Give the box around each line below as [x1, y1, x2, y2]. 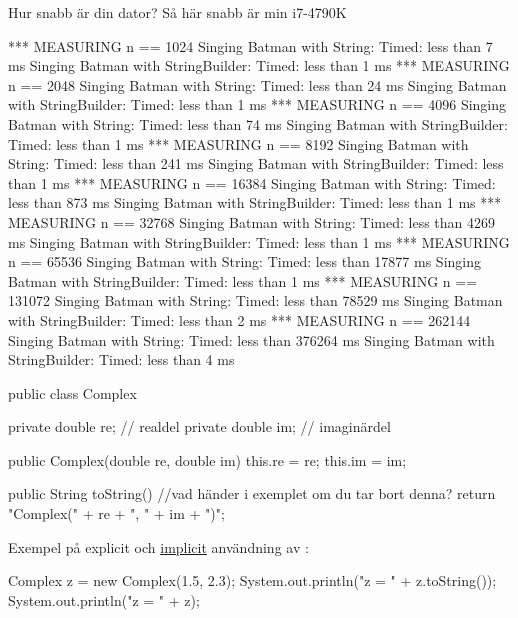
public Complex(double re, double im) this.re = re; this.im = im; [8, 449, 407, 470]
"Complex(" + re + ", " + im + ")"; [8, 503, 225, 524]
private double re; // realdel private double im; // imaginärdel [8, 416, 391, 437]
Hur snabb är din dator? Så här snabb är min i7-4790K [8, 2, 347, 22]
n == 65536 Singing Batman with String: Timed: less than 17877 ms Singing [8, 251, 481, 272]
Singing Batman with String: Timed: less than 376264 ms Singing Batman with [8, 329, 495, 350]
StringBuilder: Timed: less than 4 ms [8, 349, 235, 370]
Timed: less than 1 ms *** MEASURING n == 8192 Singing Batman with [8, 133, 469, 154]
